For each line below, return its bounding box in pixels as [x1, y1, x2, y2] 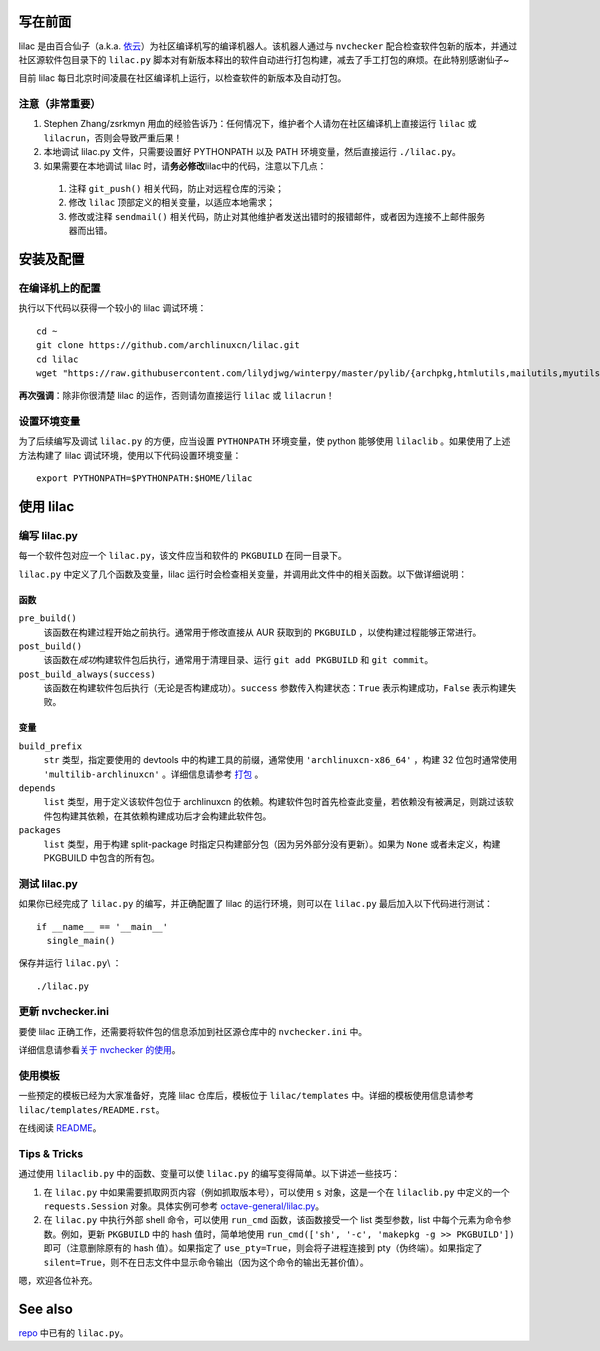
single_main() [46, 935, 116, 946]
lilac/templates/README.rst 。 [18, 1103, 165, 1115]
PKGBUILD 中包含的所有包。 [43, 852, 160, 864]
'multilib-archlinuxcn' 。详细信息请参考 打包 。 [43, 768, 264, 780]
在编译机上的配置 [18, 281, 101, 295]
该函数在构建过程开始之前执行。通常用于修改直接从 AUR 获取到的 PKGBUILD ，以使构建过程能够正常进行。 [43, 626, 482, 638]
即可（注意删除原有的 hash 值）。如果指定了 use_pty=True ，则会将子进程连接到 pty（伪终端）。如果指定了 [43, 1242, 484, 1254]
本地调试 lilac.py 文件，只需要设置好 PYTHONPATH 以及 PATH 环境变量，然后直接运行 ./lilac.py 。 [43, 146, 462, 158]
